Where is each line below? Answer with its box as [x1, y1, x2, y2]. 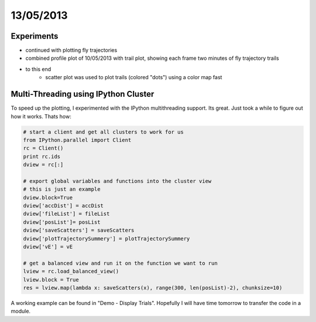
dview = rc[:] [23, 161, 64, 168]
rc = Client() [23, 145, 64, 152]
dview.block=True [23, 194, 73, 201]
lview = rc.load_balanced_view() [23, 268, 119, 275]
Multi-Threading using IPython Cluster [11, 89, 154, 99]
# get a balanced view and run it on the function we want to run [23, 260, 218, 266]
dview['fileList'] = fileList [23, 211, 110, 217]
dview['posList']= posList [23, 219, 101, 225]
